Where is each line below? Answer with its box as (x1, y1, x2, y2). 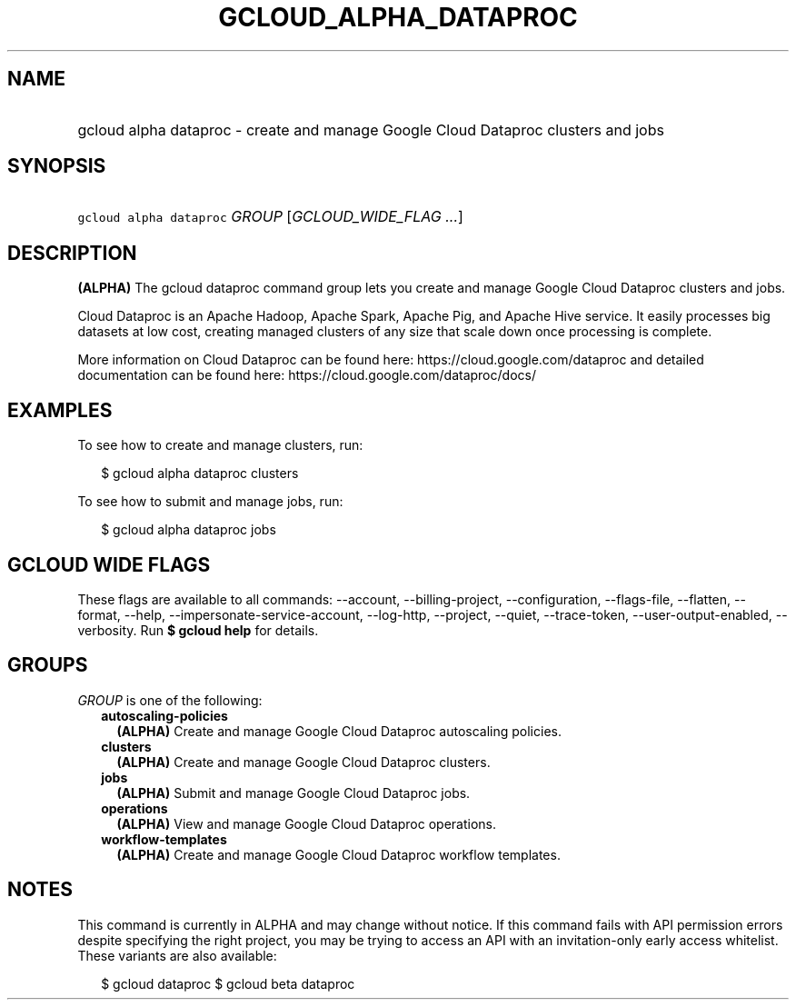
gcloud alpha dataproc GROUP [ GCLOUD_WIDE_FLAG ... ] (77, 207, 463, 226)
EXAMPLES (7, 398, 113, 422)
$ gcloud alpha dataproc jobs (101, 522, 276, 538)
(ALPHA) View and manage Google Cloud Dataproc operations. (116, 815, 497, 832)
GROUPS (7, 653, 88, 677)
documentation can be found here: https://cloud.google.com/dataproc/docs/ (77, 367, 536, 384)
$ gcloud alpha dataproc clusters (101, 465, 299, 482)
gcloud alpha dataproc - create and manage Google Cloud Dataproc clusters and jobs (77, 120, 664, 139)
